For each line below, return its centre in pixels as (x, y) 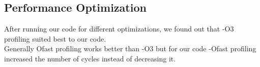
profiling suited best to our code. (55, 38)
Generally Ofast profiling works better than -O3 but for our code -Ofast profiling (130, 48)
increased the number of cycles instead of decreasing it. (90, 58)
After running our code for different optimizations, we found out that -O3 (119, 29)
